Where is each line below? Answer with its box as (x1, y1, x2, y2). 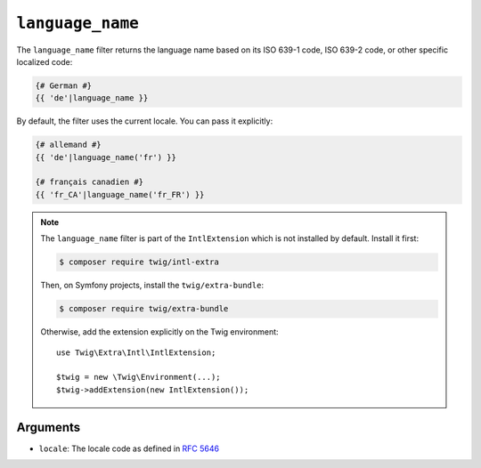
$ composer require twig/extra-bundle (59, 303, 229, 314)
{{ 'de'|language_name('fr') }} (35, 152, 177, 162)
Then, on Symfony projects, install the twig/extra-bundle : (40, 280, 265, 291)
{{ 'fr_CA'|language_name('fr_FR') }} (35, 190, 205, 199)
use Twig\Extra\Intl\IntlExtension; (56, 347, 216, 358)
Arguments (16, 419, 81, 435)
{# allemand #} (35, 140, 102, 150)
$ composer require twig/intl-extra (59, 257, 220, 267)
